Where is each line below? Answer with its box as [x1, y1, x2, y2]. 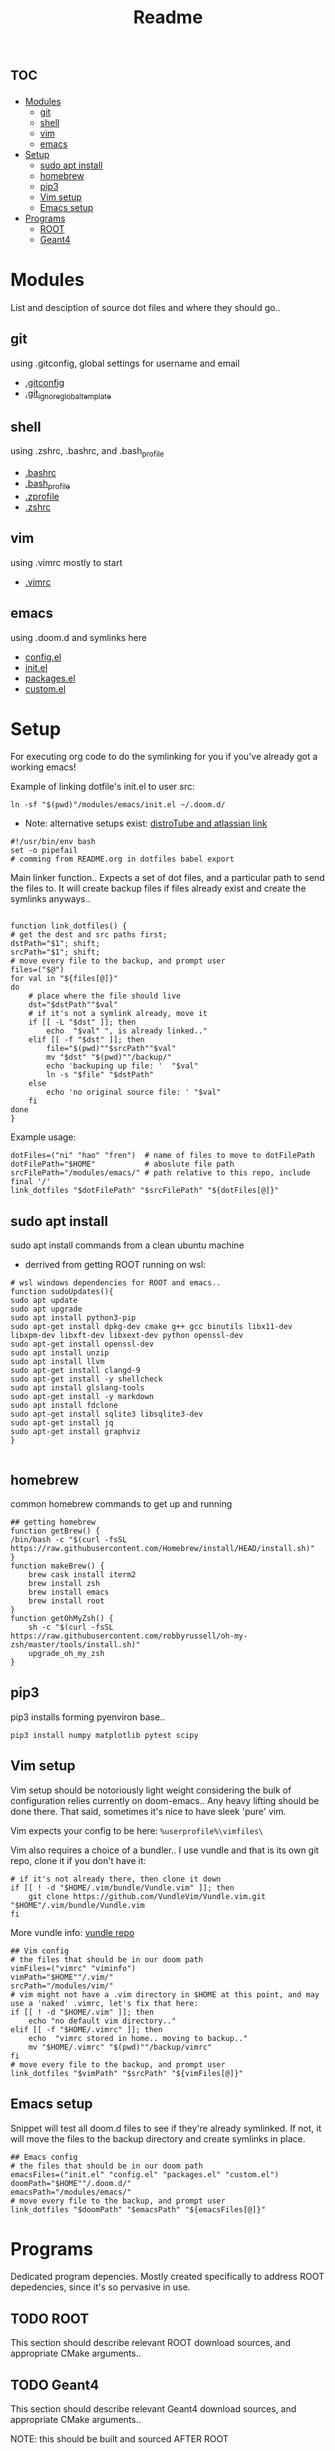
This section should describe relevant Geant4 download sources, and [10, 2403, 297, 2415]
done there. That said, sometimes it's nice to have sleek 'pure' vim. [10, 1805, 287, 1817]
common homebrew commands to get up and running [10, 1498, 233, 1510]
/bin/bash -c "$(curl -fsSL [10, 1535, 128, 1545]
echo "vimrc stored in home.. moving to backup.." [28, 2033, 248, 2043]
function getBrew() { [10, 1526, 101, 1536]
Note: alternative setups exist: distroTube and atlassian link [24, 817, 268, 830]
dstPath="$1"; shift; [10, 939, 101, 949]
